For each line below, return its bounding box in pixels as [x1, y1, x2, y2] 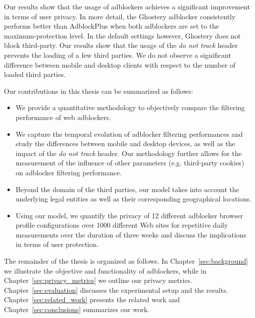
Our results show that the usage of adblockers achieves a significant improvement [4, 1, 250, 11]
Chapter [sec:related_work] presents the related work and [4, 294, 180, 305]
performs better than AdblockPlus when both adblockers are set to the [4, 21, 219, 31]
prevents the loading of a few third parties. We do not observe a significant [4, 49, 231, 60]
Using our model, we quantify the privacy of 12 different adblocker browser [15, 210, 243, 220]
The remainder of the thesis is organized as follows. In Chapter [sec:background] [4, 256, 248, 266]
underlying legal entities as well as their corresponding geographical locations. [15, 194, 252, 204]
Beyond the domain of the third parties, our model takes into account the [15, 184, 239, 194]
